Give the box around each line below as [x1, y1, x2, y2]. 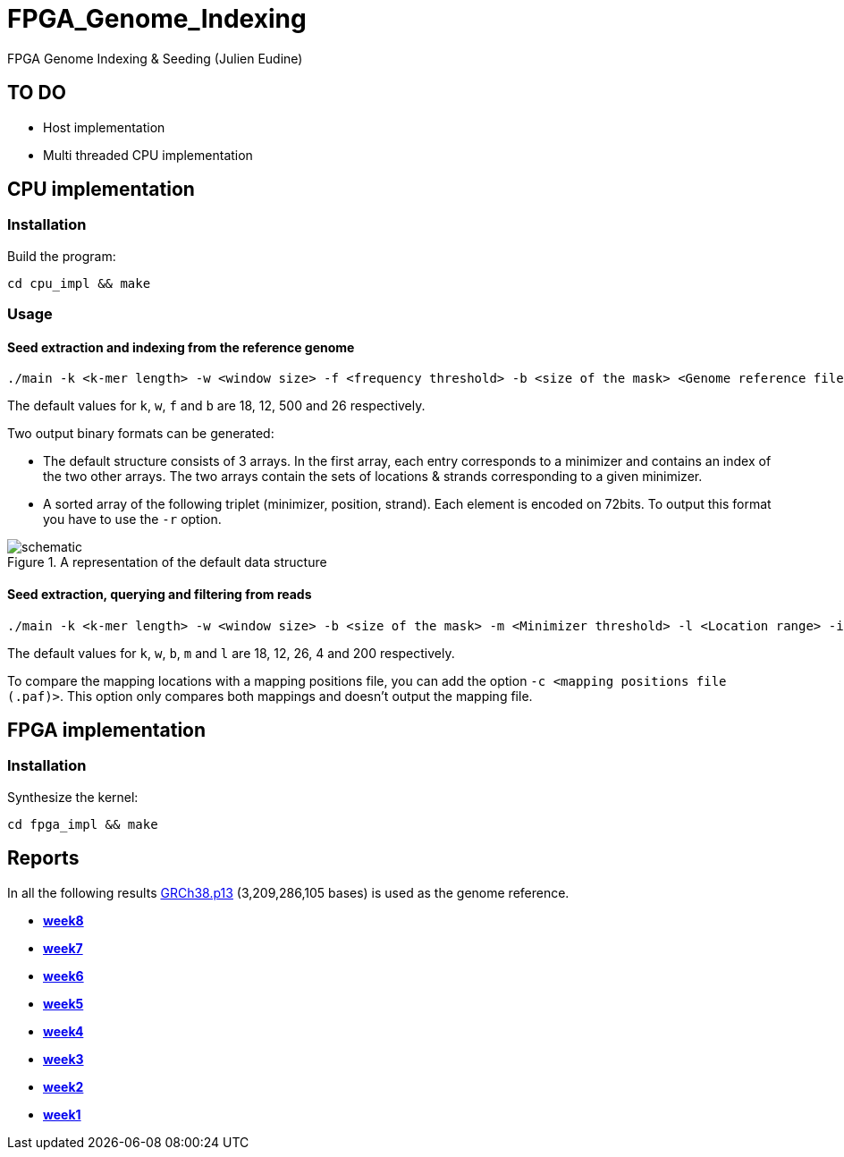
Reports [7, 847, 80, 870]
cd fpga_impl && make [7, 816, 158, 832]
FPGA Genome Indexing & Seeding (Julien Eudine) [7, 50, 303, 66]
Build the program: [7, 248, 116, 264]
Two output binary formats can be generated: [7, 426, 274, 442]
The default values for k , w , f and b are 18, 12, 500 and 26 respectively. [7, 398, 426, 414]
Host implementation [43, 119, 165, 135]
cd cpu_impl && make [7, 275, 151, 291]
